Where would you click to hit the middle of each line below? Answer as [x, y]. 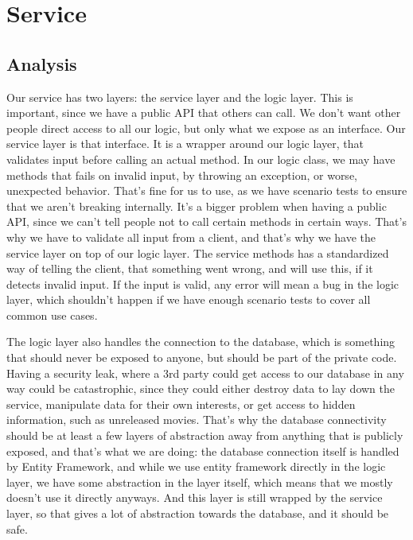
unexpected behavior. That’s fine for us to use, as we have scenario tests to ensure [207, 190]
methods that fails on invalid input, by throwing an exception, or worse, [182, 175]
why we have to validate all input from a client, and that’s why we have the [191, 237]
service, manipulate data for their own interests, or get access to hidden [181, 404]
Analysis [42, 63]
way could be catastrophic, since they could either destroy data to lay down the [201, 388]
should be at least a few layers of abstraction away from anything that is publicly [205, 435]
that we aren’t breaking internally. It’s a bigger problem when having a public [197, 206]
